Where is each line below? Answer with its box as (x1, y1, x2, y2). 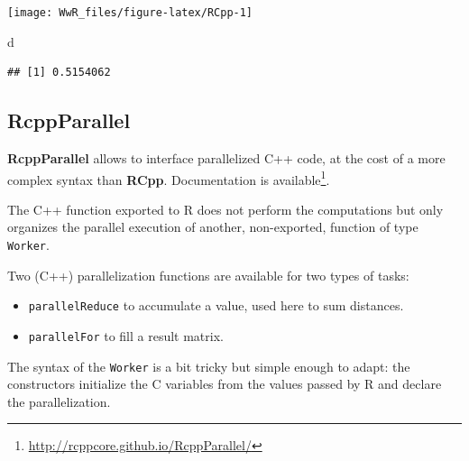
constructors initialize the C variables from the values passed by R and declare (7, 374, 442, 393)
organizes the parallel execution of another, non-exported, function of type (7, 217, 418, 236)
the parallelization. (7, 392, 111, 410)
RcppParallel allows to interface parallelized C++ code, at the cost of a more (7, 149, 446, 168)
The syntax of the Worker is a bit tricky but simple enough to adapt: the (7, 356, 410, 375)
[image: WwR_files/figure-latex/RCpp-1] (7, 6, 253, 19)
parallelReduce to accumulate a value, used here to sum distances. (28, 296, 404, 315)
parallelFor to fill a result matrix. (28, 326, 224, 345)
